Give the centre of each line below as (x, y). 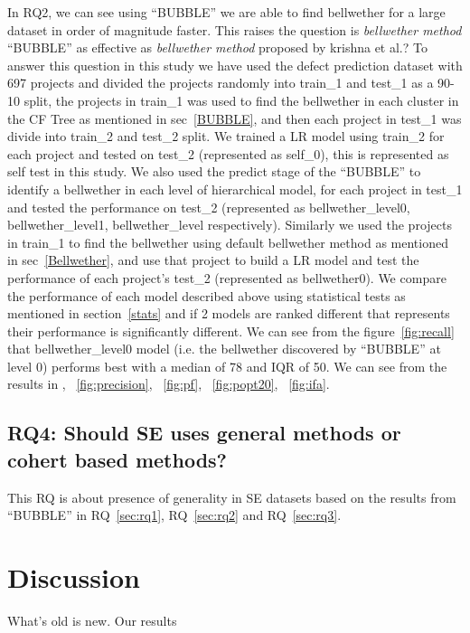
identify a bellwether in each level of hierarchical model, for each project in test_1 (235, 189)
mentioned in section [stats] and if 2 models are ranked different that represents (229, 313)
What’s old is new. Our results (92, 620)
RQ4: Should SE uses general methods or (204, 433)
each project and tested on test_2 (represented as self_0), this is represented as (228, 153)
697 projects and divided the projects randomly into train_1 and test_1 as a (221, 83)
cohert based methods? (117, 459)
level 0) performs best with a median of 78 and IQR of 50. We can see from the (227, 366)
